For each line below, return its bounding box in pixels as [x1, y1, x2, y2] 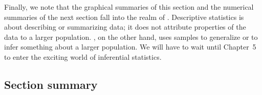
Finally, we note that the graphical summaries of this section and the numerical [4, 2, 254, 12]
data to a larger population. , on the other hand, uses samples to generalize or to [4, 31, 258, 42]
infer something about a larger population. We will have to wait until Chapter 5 [4, 41, 256, 52]
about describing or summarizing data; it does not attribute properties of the [4, 21, 246, 32]
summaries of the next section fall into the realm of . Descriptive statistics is [4, 11, 244, 22]
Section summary [4, 76, 98, 92]
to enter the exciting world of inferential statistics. [4, 51, 162, 62]
